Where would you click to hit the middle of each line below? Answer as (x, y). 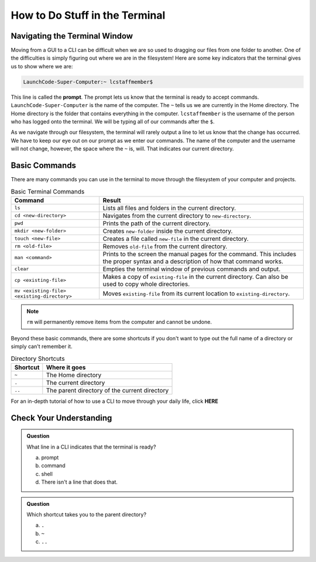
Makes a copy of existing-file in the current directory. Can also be (195, 277)
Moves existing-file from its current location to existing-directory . (196, 294)
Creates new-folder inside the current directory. (168, 231)
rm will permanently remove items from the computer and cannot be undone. (119, 322)
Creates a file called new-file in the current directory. (176, 239)
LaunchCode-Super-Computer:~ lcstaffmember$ (88, 82)
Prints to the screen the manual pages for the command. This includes (200, 254)
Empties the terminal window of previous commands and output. (192, 269)
